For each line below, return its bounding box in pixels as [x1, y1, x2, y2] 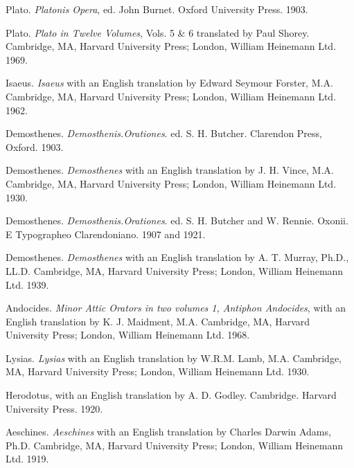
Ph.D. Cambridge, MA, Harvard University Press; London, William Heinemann [6, 438, 343, 452]
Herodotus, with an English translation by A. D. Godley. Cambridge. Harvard [6, 388, 337, 402]
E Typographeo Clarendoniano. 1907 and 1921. [6, 226, 206, 241]
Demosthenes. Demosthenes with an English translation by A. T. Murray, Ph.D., [6, 250, 349, 264]
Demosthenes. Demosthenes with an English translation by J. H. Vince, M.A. [6, 163, 334, 177]
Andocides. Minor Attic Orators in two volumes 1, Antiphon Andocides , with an [6, 300, 346, 315]
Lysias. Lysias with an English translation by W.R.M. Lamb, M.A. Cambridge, [6, 350, 342, 365]
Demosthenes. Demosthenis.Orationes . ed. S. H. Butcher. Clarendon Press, [6, 126, 322, 141]
